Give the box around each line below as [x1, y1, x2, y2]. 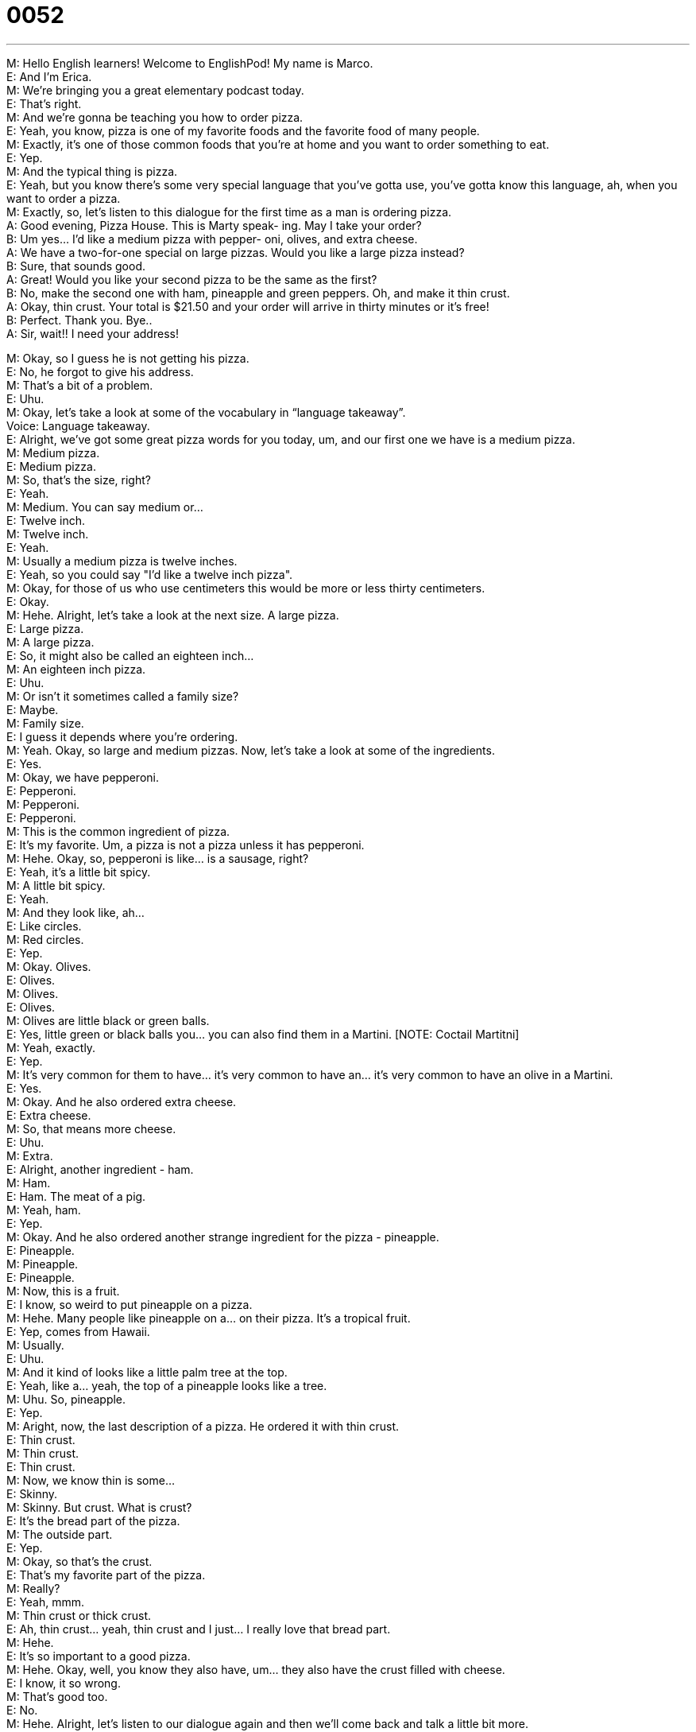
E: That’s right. [6, 96, 82, 111]
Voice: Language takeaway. [6, 418, 150, 433]
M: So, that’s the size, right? [6, 472, 151, 487]
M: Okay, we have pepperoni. [6, 770, 159, 784]
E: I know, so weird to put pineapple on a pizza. [6, 1297, 253, 1311]
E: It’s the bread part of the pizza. [6, 1513, 180, 1528]
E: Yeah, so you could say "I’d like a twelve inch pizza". [6, 567, 293, 581]
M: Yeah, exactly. [6, 1040, 96, 1054]
